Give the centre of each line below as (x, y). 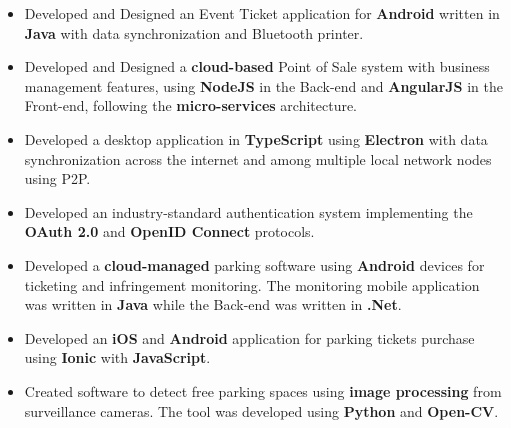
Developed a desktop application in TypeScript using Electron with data (256, 138)
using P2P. (57, 178)
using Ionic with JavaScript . (117, 357)
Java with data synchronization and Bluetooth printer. (194, 32)
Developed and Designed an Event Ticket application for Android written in (262, 13)
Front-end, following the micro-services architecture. (191, 105)
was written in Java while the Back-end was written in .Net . (213, 304)
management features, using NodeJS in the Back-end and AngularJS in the (264, 85)
